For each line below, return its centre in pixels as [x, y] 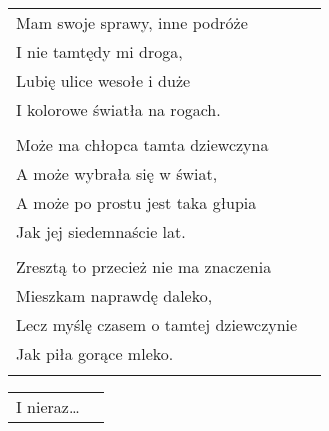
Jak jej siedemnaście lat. [101, 231]
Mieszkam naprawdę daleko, [114, 295]
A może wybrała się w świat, [117, 173]
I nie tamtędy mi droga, [99, 51]
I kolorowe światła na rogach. [118, 109]
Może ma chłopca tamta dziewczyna [142, 144]
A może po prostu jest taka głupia [136, 202]
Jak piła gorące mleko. [95, 353]
